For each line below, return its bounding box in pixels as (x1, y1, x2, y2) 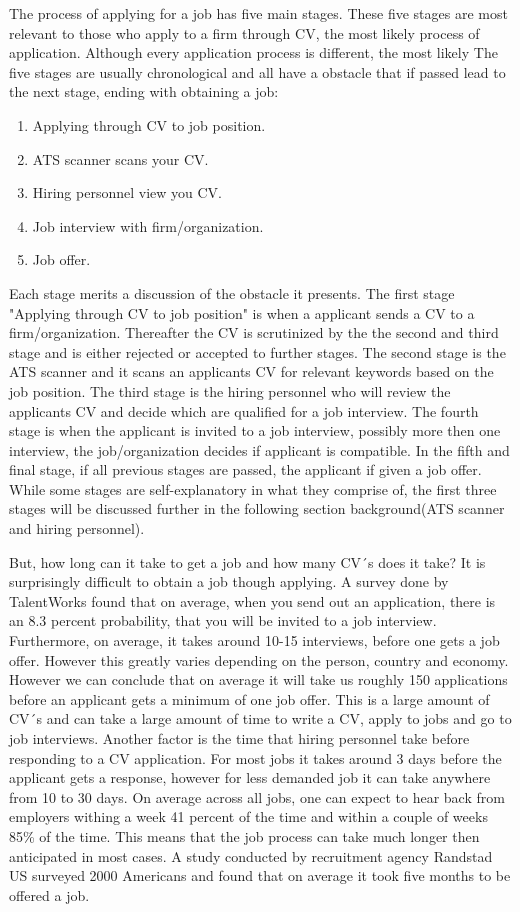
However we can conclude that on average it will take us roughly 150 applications (9, 669, 508, 690)
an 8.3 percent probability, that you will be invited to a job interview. (9, 610, 437, 631)
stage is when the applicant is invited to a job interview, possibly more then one (9, 420, 501, 441)
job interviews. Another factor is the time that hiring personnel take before (9, 728, 470, 748)
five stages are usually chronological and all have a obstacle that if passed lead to (9, 61, 506, 82)
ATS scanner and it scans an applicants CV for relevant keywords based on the (9, 361, 494, 382)
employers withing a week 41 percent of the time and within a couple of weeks (9, 806, 488, 827)
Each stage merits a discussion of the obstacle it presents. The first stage (9, 282, 455, 303)
